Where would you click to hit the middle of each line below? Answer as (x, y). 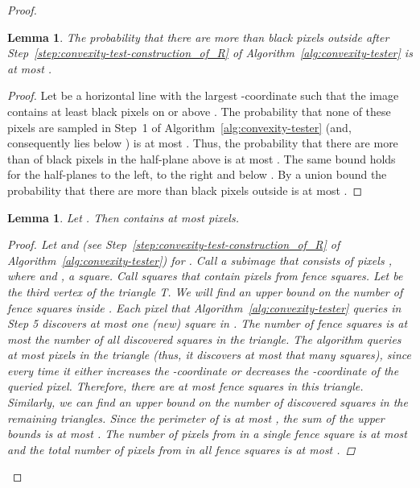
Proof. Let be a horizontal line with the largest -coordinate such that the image (203, 95)
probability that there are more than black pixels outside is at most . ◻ (185, 190)
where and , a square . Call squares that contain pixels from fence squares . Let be (205, 276)
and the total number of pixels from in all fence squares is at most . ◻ (181, 449)
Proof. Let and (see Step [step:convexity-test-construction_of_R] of (174, 244)
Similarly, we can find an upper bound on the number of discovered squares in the (208, 402)
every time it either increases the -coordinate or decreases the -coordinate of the (203, 370)
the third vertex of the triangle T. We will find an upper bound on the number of (205, 291)
